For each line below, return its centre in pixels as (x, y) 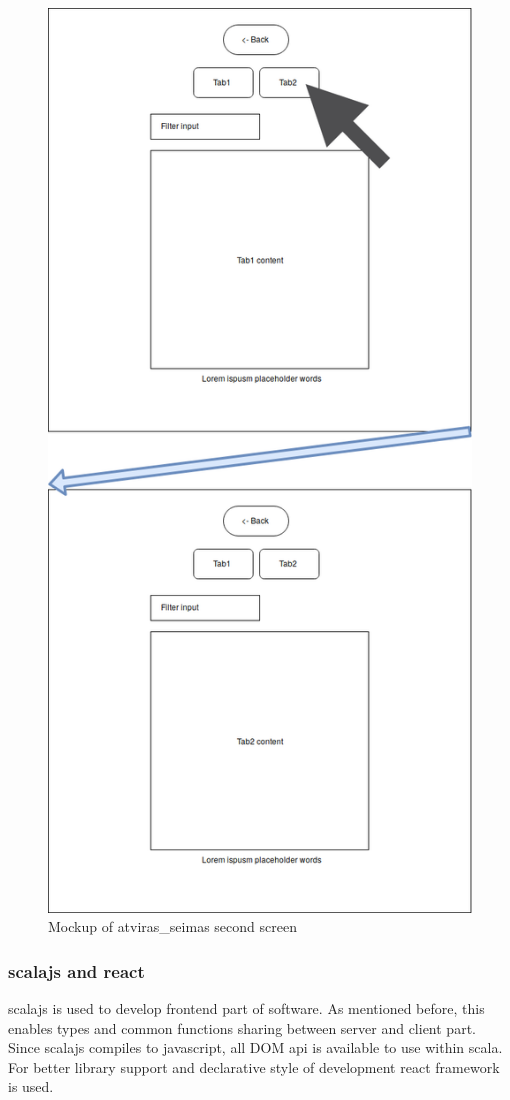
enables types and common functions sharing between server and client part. (242, 1027)
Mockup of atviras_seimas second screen (172, 926)
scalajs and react (76, 970)
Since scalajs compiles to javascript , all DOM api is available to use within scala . (255, 1047)
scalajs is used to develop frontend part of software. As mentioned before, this (246, 1007)
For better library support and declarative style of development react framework (254, 1066)
